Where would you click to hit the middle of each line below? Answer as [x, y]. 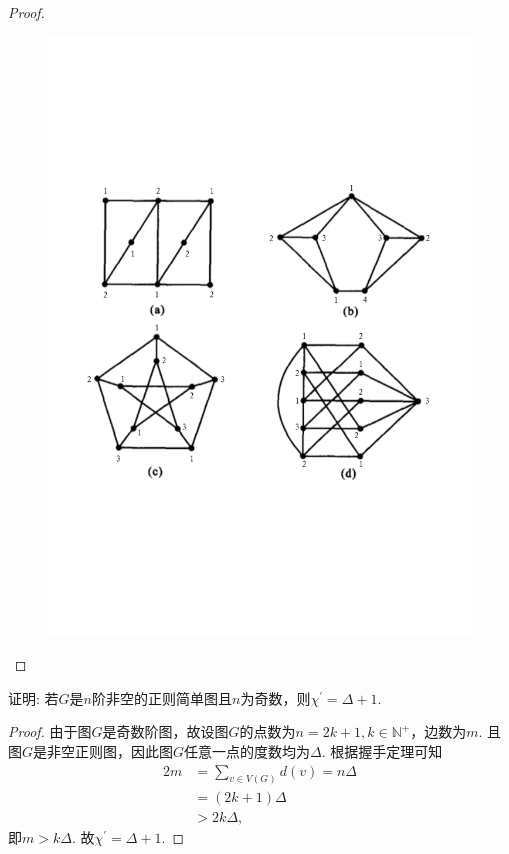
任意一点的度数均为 [247, 750]
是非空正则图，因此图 [103, 750]
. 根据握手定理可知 [382, 750]
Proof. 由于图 [50, 731]
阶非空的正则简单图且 [161, 697]
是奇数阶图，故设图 [165, 731]
